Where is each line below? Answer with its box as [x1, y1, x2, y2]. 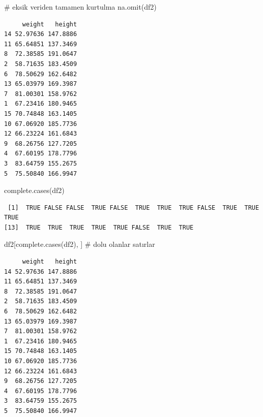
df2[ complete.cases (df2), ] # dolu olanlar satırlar [4, 239, 155, 249]
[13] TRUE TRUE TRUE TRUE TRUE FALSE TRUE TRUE [4, 223, 194, 231]
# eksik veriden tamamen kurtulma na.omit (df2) [4, 2, 157, 12]
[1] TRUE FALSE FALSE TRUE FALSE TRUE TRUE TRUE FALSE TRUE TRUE [8, 204, 259, 211]
